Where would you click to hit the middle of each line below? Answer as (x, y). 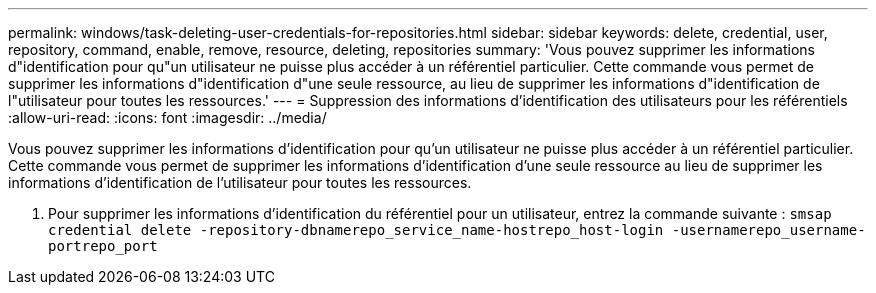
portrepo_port (103, 246)
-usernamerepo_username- (768, 230)
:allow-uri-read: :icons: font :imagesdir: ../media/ (167, 117)
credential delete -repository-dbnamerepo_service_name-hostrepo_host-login (356, 230)
